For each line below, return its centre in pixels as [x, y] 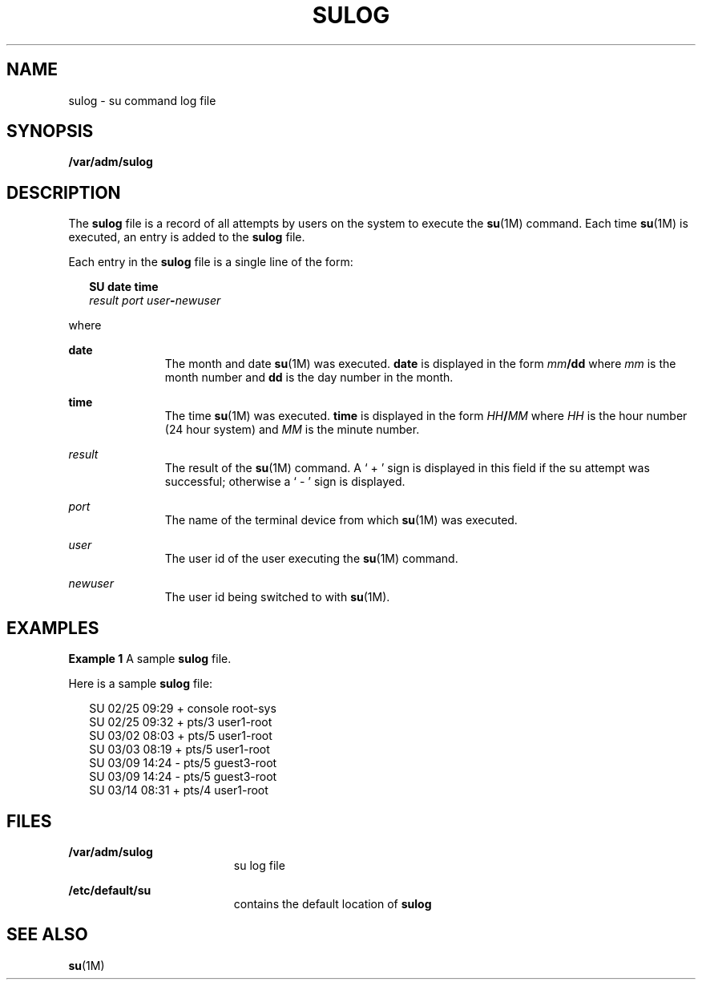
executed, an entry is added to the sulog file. [187, 237]
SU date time [124, 287]
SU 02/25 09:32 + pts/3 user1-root [181, 722]
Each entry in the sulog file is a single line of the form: [211, 262]
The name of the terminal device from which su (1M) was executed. [341, 520]
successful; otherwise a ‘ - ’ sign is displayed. [285, 482]
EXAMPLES [53, 628]
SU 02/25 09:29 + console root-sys [183, 709]
